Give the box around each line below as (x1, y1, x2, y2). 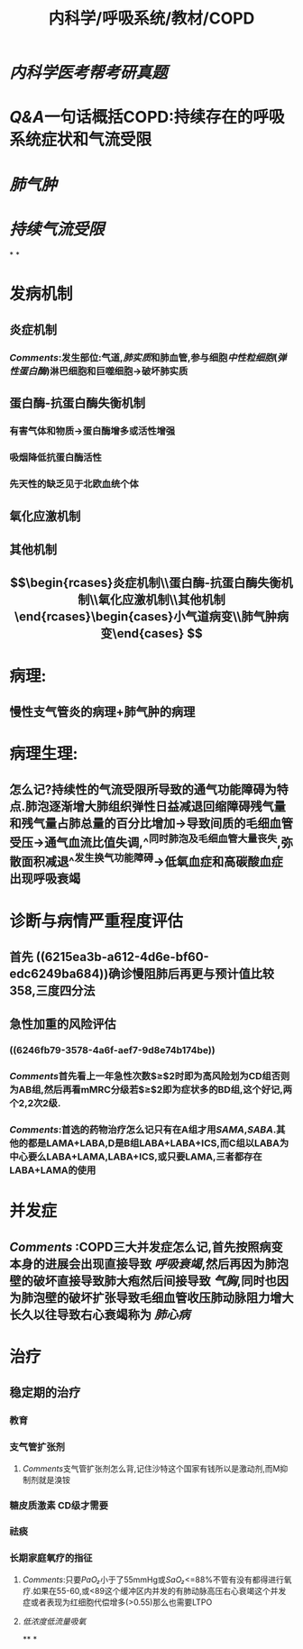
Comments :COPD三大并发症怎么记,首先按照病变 (9, 1239, 284, 1254)
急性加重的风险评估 (9, 1016, 116, 1032)
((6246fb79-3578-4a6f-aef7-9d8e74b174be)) (9, 1044, 216, 1057)
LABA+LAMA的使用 (9, 1164, 96, 1177)
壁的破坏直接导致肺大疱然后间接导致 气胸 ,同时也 (9, 1273, 277, 1288)
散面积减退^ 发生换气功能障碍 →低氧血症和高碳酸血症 (9, 851, 284, 870)
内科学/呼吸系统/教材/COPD (48, 8, 255, 29)
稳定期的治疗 (9, 1385, 81, 1400)
